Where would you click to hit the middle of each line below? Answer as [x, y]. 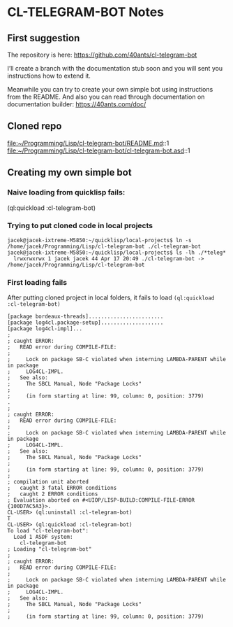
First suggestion [44, 38]
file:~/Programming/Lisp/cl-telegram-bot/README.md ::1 [88, 143]
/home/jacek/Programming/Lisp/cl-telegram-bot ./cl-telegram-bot [104, 246]
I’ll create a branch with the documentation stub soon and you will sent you [115, 68]
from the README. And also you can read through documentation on [106, 97]
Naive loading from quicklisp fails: [66, 192]
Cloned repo [35, 126]
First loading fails [37, 282]
